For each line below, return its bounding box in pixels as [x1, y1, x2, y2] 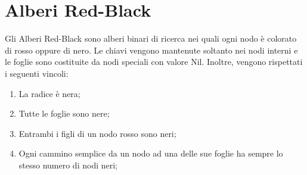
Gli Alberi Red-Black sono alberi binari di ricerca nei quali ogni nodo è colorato [5, 32, 297, 45]
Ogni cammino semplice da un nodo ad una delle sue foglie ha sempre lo [18, 147, 283, 160]
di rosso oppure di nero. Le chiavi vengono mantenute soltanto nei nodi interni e [5, 43, 298, 56]
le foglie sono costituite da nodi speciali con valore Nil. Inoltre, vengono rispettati [5, 55, 303, 68]
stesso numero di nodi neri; [18, 158, 117, 171]
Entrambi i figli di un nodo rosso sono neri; [18, 127, 176, 139]
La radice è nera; [18, 87, 80, 99]
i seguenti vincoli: [5, 67, 69, 79]
